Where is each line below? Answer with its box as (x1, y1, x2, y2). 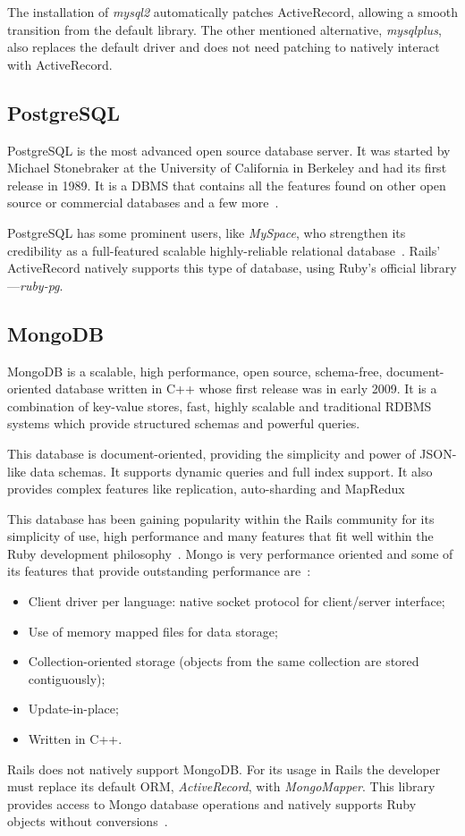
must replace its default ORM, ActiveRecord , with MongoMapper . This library (7, 777, 435, 796)
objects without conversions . (7, 812, 168, 831)
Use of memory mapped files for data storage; (28, 621, 278, 640)
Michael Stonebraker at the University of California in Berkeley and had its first (7, 158, 447, 177)
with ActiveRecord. (7, 55, 113, 73)
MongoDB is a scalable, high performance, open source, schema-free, (7, 361, 383, 380)
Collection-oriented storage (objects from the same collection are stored (28, 652, 419, 671)
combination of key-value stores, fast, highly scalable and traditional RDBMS (7, 396, 432, 415)
